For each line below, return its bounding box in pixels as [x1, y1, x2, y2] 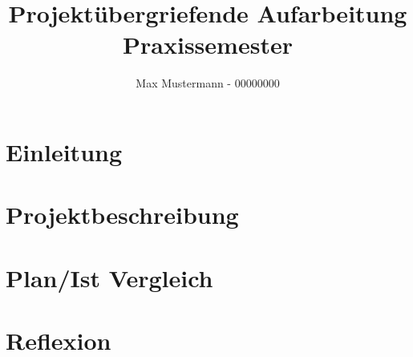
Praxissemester [123, 28, 293, 61]
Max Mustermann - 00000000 [136, 75, 280, 91]
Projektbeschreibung [6, 198, 239, 231]
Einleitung [6, 135, 123, 168]
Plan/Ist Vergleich [6, 261, 213, 294]
